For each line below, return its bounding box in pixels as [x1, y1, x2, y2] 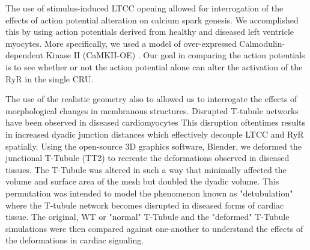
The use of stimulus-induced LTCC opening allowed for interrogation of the [5, 2, 284, 14]
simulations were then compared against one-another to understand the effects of [5, 222, 303, 234]
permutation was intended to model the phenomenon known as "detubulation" [5, 186, 293, 199]
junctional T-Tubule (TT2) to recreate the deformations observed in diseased [5, 151, 290, 164]
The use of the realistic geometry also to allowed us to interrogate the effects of [5, 93, 297, 105]
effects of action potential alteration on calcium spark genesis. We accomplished [5, 13, 299, 26]
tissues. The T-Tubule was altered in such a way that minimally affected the [5, 163, 287, 175]
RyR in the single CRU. [5, 72, 94, 85]
